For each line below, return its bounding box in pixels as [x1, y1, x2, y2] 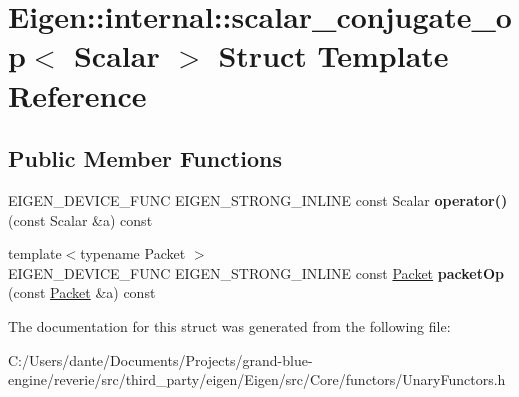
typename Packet [80, 243, 186, 264]
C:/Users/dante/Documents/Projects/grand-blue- [8, 349, 313, 370]
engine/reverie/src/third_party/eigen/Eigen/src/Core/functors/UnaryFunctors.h [8, 369, 506, 390]
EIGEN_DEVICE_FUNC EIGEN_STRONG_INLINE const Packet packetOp [8, 262, 504, 283]
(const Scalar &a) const [8, 209, 153, 230]
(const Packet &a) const [8, 282, 156, 303]
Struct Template [218, 35, 449, 76]
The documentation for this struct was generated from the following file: [8, 315, 451, 336]
